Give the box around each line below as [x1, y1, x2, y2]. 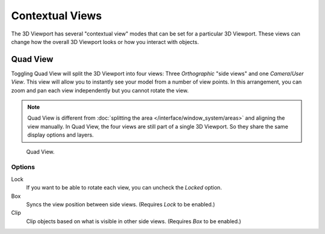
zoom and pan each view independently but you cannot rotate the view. [11, 87, 189, 94]
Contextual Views [11, 9, 102, 22]
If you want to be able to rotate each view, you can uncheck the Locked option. [26, 184, 222, 191]
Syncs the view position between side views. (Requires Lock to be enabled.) [26, 200, 215, 208]
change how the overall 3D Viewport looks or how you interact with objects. [11, 38, 199, 45]
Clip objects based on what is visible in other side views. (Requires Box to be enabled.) [26, 217, 241, 225]
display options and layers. [27, 131, 94, 138]
